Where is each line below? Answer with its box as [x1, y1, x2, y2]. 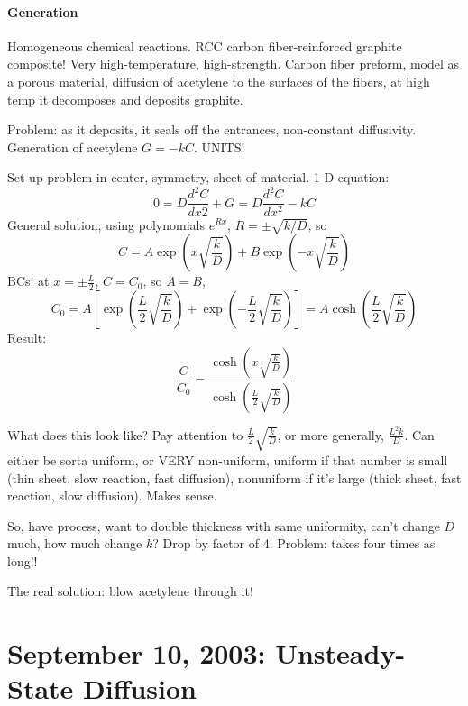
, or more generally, [277, 425, 384, 444]
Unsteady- [275, 635, 406, 672]
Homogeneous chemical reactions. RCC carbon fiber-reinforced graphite [7, 36, 402, 55]
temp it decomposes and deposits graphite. [7, 89, 243, 108]
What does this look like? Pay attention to [7, 425, 243, 444]
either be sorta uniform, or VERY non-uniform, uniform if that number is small [7, 450, 448, 469]
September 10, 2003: [7, 635, 266, 672]
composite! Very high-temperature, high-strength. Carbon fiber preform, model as [7, 54, 460, 73]
